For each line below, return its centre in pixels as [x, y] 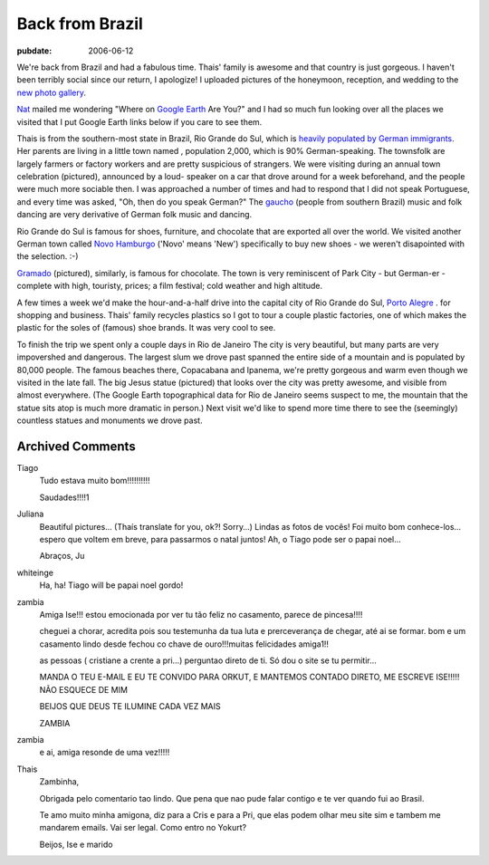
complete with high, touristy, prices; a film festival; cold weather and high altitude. [170, 286]
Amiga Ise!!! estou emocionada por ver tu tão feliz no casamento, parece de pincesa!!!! [201, 614]
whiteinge [35, 572]
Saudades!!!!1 [64, 497]
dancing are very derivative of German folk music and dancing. [134, 215]
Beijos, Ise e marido [76, 844]
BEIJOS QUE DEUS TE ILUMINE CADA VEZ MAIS [130, 706]
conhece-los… [434, 526]
